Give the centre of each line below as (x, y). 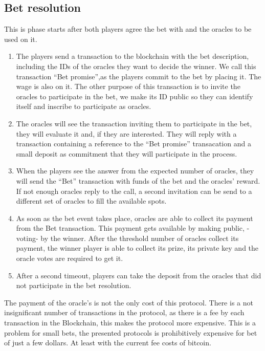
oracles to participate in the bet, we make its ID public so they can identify (135, 96)
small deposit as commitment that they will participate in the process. (127, 153)
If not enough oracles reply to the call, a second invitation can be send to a (134, 191)
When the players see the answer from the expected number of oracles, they (135, 171)
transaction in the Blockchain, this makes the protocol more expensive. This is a (130, 323)
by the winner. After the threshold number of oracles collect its (140, 238)
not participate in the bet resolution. (74, 285)
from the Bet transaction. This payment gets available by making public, (130, 228)
